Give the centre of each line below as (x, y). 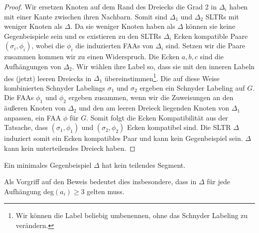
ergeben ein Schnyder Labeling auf (192, 87)
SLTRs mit (222, 16)
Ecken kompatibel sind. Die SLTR (179, 127)
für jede (218, 181)
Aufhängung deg (29, 191)
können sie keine (210, 26)
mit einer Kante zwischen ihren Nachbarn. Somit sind (86, 16)
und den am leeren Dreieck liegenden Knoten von (154, 108)
